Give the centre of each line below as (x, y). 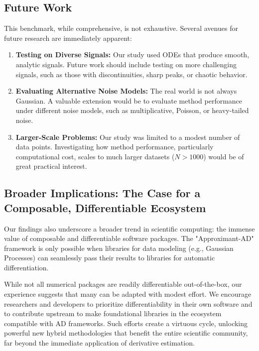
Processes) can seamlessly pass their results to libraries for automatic (110, 258)
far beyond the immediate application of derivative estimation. (99, 343)
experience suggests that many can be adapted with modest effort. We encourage (128, 294)
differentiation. (26, 267)
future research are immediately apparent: (68, 38)
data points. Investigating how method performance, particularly (115, 147)
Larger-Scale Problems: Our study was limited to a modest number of (128, 137)
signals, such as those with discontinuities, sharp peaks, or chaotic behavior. (131, 74)
